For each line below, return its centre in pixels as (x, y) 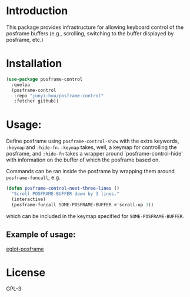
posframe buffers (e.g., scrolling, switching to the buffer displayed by (90, 33)
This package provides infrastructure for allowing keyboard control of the (95, 27)
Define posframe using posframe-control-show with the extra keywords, (93, 141)
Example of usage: (41, 235)
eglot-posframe (25, 249)
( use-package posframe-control (44, 79)
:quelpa (21, 85)
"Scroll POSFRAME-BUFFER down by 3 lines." (65, 194)
